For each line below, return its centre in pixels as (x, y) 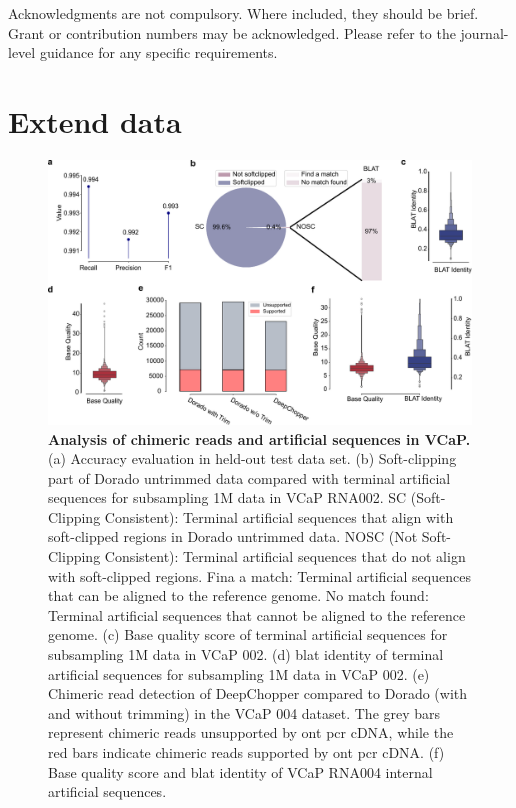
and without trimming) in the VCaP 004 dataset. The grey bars (244, 712)
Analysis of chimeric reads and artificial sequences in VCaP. (259, 438)
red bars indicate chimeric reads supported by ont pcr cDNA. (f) (246, 752)
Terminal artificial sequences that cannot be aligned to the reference (257, 614)
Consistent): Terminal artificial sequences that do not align (285, 556)
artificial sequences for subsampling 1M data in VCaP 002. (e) (239, 673)
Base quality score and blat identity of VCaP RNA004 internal (240, 771)
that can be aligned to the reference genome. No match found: (238, 595)
